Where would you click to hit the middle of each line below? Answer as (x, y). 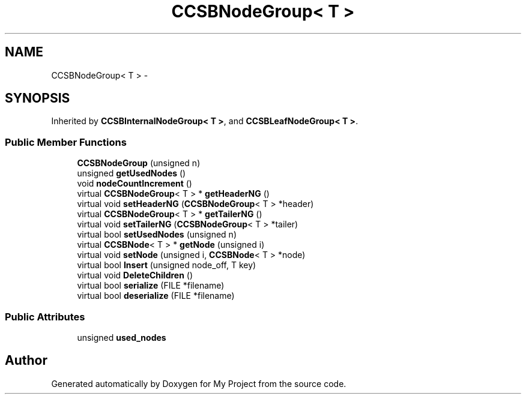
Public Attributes (45, 316)
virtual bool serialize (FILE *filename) (151, 286)
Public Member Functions (66, 142)
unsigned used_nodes (122, 337)
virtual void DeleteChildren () (135, 275)
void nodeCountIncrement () (135, 184)
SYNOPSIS (38, 98)
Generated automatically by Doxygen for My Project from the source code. (199, 383)
